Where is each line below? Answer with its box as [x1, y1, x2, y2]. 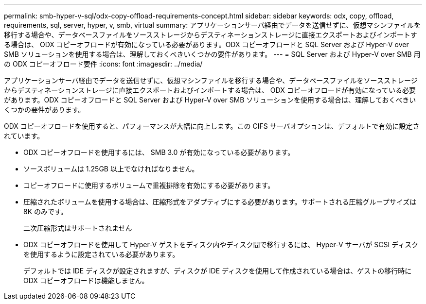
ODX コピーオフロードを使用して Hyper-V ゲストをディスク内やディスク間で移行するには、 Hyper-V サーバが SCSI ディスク [23, 240, 419, 249]
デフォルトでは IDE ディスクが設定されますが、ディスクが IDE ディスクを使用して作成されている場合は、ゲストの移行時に [23, 267, 412, 275]
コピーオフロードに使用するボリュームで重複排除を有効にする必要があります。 [23, 181, 275, 189]
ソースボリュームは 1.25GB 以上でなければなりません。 [23, 165, 199, 173]
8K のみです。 [23, 207, 68, 216]
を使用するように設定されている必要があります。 [23, 250, 179, 258]
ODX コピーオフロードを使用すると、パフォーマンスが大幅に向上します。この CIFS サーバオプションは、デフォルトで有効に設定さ [4, 122, 420, 130]
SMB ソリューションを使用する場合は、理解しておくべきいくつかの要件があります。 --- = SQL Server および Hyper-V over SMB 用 [4, 50, 421, 58]
